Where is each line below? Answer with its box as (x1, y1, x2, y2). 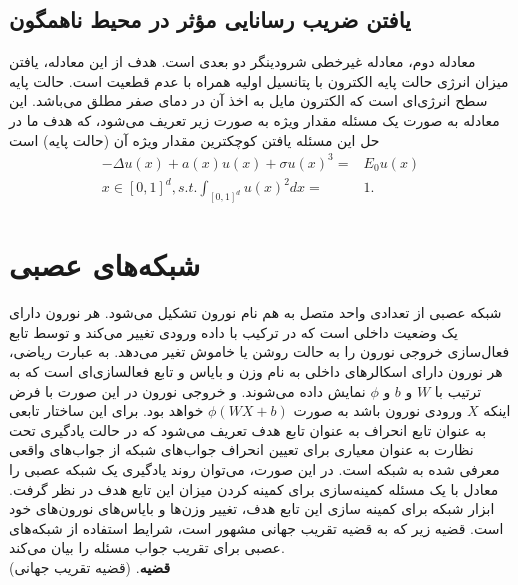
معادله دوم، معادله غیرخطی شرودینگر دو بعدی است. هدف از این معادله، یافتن (9, 51, 476, 72)
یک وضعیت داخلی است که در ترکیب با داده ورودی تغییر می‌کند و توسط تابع (9, 321, 458, 342)
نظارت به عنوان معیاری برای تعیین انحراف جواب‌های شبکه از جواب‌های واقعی (9, 439, 474, 460)
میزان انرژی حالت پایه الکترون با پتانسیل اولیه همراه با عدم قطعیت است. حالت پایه (9, 70, 509, 91)
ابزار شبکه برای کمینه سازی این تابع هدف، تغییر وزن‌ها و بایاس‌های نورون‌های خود (9, 498, 495, 519)
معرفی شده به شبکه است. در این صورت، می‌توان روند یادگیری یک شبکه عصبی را (9, 458, 500, 479)
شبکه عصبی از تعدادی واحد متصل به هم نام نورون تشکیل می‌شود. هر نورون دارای (9, 302, 502, 323)
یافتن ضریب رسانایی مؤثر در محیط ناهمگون (9, 4, 411, 35)
